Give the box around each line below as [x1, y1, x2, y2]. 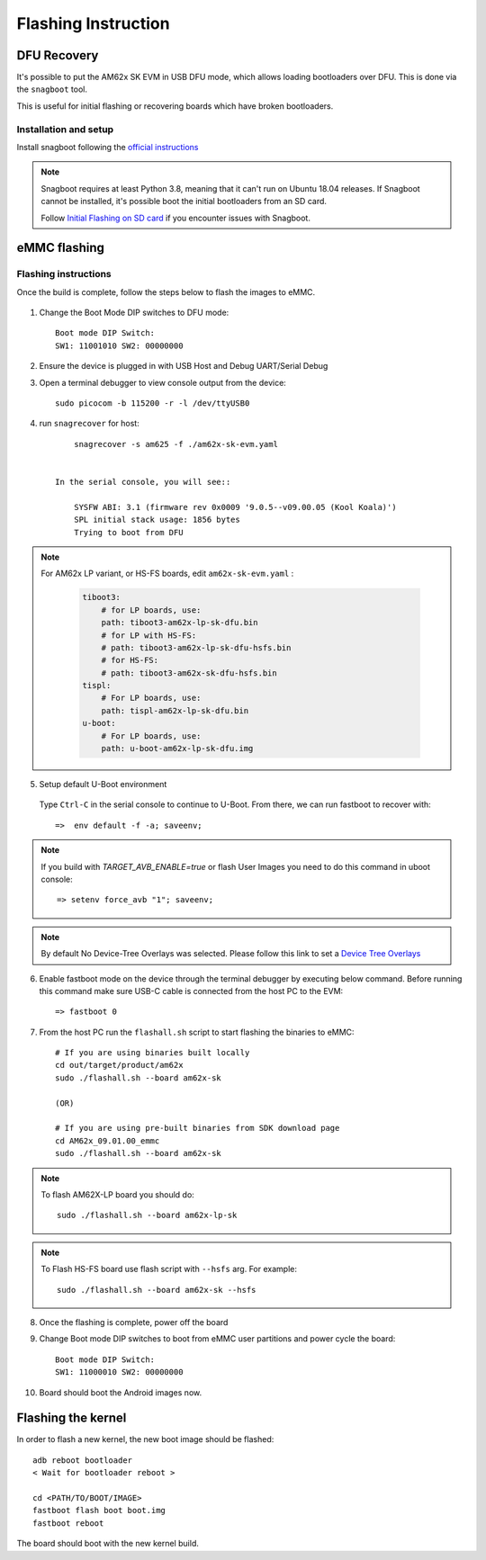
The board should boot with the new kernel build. [16, 1538, 200, 1549]
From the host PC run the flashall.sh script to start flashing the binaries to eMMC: [39, 1027, 355, 1037]
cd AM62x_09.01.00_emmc [55, 1135, 160, 1146]
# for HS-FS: [101, 655, 159, 666]
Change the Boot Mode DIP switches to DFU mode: [39, 307, 229, 318]
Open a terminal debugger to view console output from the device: [39, 377, 287, 388]
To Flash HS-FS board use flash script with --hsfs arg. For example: [40, 1264, 297, 1275]
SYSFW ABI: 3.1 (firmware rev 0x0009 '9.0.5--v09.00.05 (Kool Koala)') [73, 502, 397, 512]
